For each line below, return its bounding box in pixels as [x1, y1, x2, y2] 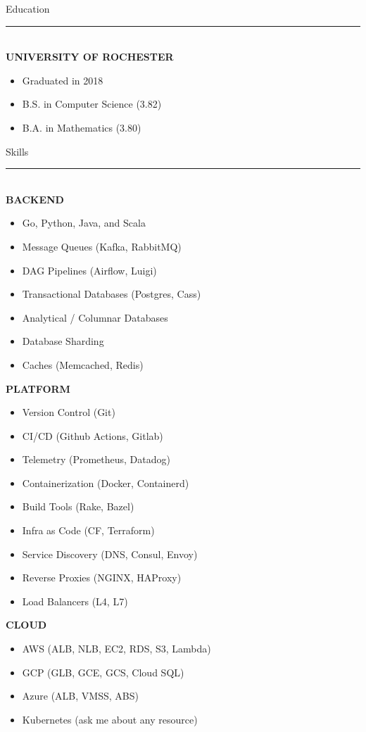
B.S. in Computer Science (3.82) [22, 96, 162, 111]
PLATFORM [6, 381, 70, 396]
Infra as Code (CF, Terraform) [22, 523, 155, 538]
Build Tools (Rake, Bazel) [22, 499, 134, 514]
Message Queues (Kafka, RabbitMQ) [22, 239, 182, 253]
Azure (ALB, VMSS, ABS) [22, 688, 139, 703]
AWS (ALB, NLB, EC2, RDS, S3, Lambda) [22, 641, 211, 656]
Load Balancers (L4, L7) [22, 593, 128, 608]
